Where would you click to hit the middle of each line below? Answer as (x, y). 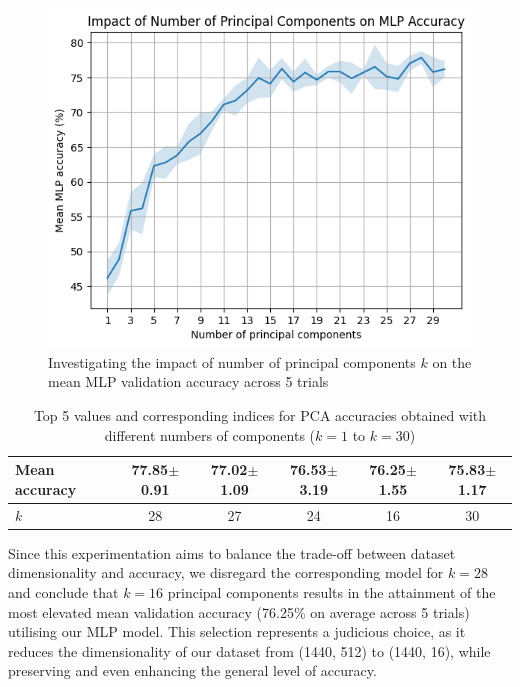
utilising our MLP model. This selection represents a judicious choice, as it (237, 631)
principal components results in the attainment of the (331, 591)
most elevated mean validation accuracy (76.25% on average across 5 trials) (239, 611)
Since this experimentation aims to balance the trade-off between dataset (232, 552)
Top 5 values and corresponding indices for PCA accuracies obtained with (260, 415)
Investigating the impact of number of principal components (232, 361)
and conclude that (63, 591)
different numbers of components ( (210, 434)
